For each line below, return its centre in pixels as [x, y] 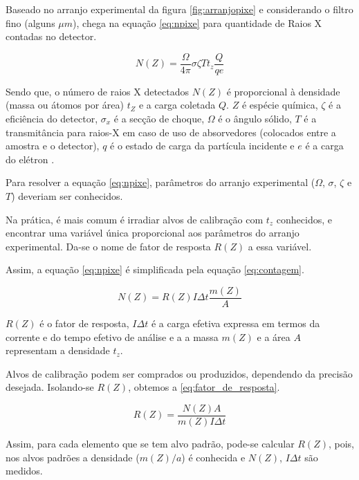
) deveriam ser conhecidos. [67, 196]
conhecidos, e [304, 219]
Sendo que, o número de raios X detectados [98, 91]
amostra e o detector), [53, 146]
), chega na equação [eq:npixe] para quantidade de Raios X [197, 22]
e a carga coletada [177, 105]
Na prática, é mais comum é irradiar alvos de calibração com [135, 219]
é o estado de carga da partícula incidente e [202, 146]
